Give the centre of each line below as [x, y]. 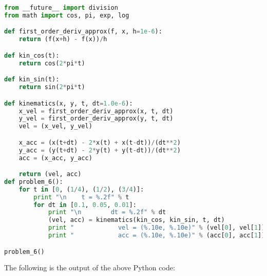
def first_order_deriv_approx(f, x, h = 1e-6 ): [83, 32]
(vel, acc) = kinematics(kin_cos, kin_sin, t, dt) [136, 220]
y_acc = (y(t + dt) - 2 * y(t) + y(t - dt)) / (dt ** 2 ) [100, 150]
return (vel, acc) [50, 174]
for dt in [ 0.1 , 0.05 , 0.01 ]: [85, 205]
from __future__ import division [61, 8]
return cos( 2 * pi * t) [52, 63]
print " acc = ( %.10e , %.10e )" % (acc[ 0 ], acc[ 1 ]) [157, 236]
